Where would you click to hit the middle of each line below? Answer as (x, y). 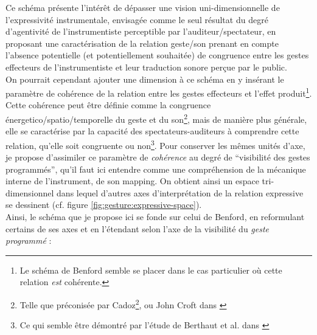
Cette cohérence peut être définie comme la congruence (108, 105)
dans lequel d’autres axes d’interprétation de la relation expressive (180, 192)
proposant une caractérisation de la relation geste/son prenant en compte (142, 43)
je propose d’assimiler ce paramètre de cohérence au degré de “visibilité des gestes (158, 157)
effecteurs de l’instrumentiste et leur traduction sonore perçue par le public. (146, 67)
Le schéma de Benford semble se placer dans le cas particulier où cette (151, 270)
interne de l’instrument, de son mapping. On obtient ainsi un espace (132, 181)
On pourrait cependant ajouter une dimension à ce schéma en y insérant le (145, 79)
